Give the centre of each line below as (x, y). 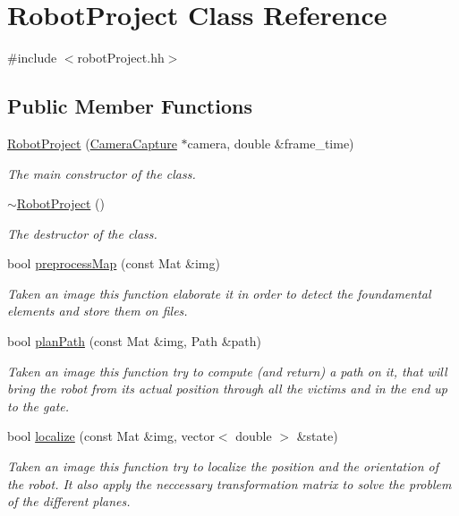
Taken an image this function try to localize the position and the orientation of (223, 466)
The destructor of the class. (82, 233)
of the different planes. (69, 501)
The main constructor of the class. (102, 173)
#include (32, 58)
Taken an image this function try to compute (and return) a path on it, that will (227, 371)
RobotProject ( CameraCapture (92, 143)
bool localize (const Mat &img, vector (111, 436)
